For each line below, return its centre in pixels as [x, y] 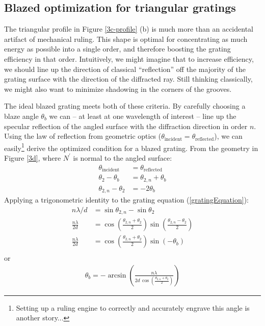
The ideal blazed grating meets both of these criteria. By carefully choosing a [125, 106]
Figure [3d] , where [33, 157]
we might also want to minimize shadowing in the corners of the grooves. [118, 89]
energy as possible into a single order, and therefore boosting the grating [117, 49]
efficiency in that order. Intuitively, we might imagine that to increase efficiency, [129, 58]
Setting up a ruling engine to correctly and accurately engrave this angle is [133, 307]
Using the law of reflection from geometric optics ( [83, 136]
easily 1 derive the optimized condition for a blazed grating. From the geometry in [131, 147]
